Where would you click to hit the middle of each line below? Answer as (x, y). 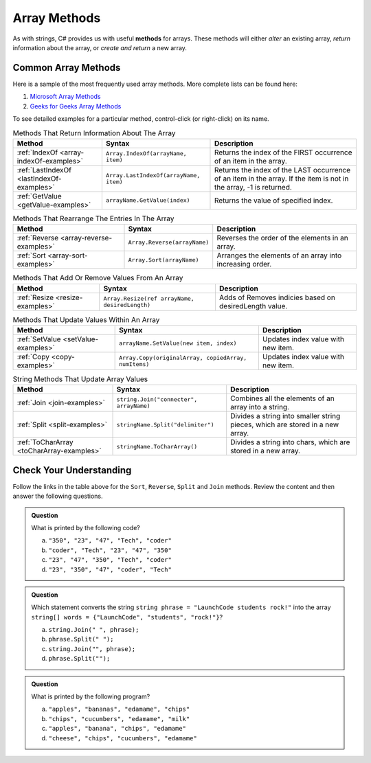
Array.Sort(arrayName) (164, 260)
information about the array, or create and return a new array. (100, 47)
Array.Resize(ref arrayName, (149, 298)
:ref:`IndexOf (37, 152)
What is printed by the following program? (91, 696)
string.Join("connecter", (157, 399)
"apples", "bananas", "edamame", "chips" (119, 709)
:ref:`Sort (31, 255)
